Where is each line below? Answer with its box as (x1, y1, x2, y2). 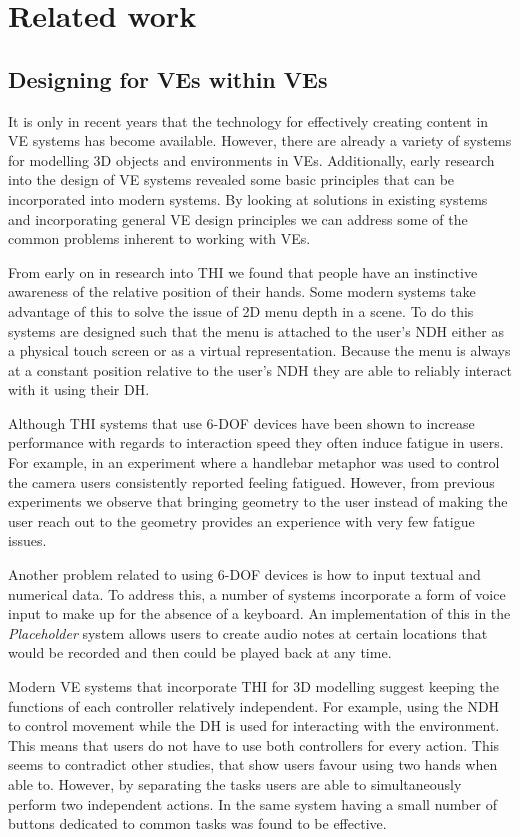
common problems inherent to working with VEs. (8, 228, 311, 249)
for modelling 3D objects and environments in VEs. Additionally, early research (8, 149, 495, 170)
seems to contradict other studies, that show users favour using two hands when (8, 754, 498, 775)
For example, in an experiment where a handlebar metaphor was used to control (8, 452, 500, 473)
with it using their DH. (8, 379, 150, 400)
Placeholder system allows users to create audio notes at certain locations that (8, 622, 488, 643)
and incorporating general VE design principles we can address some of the (8, 208, 468, 229)
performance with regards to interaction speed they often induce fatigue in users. (8, 432, 504, 453)
